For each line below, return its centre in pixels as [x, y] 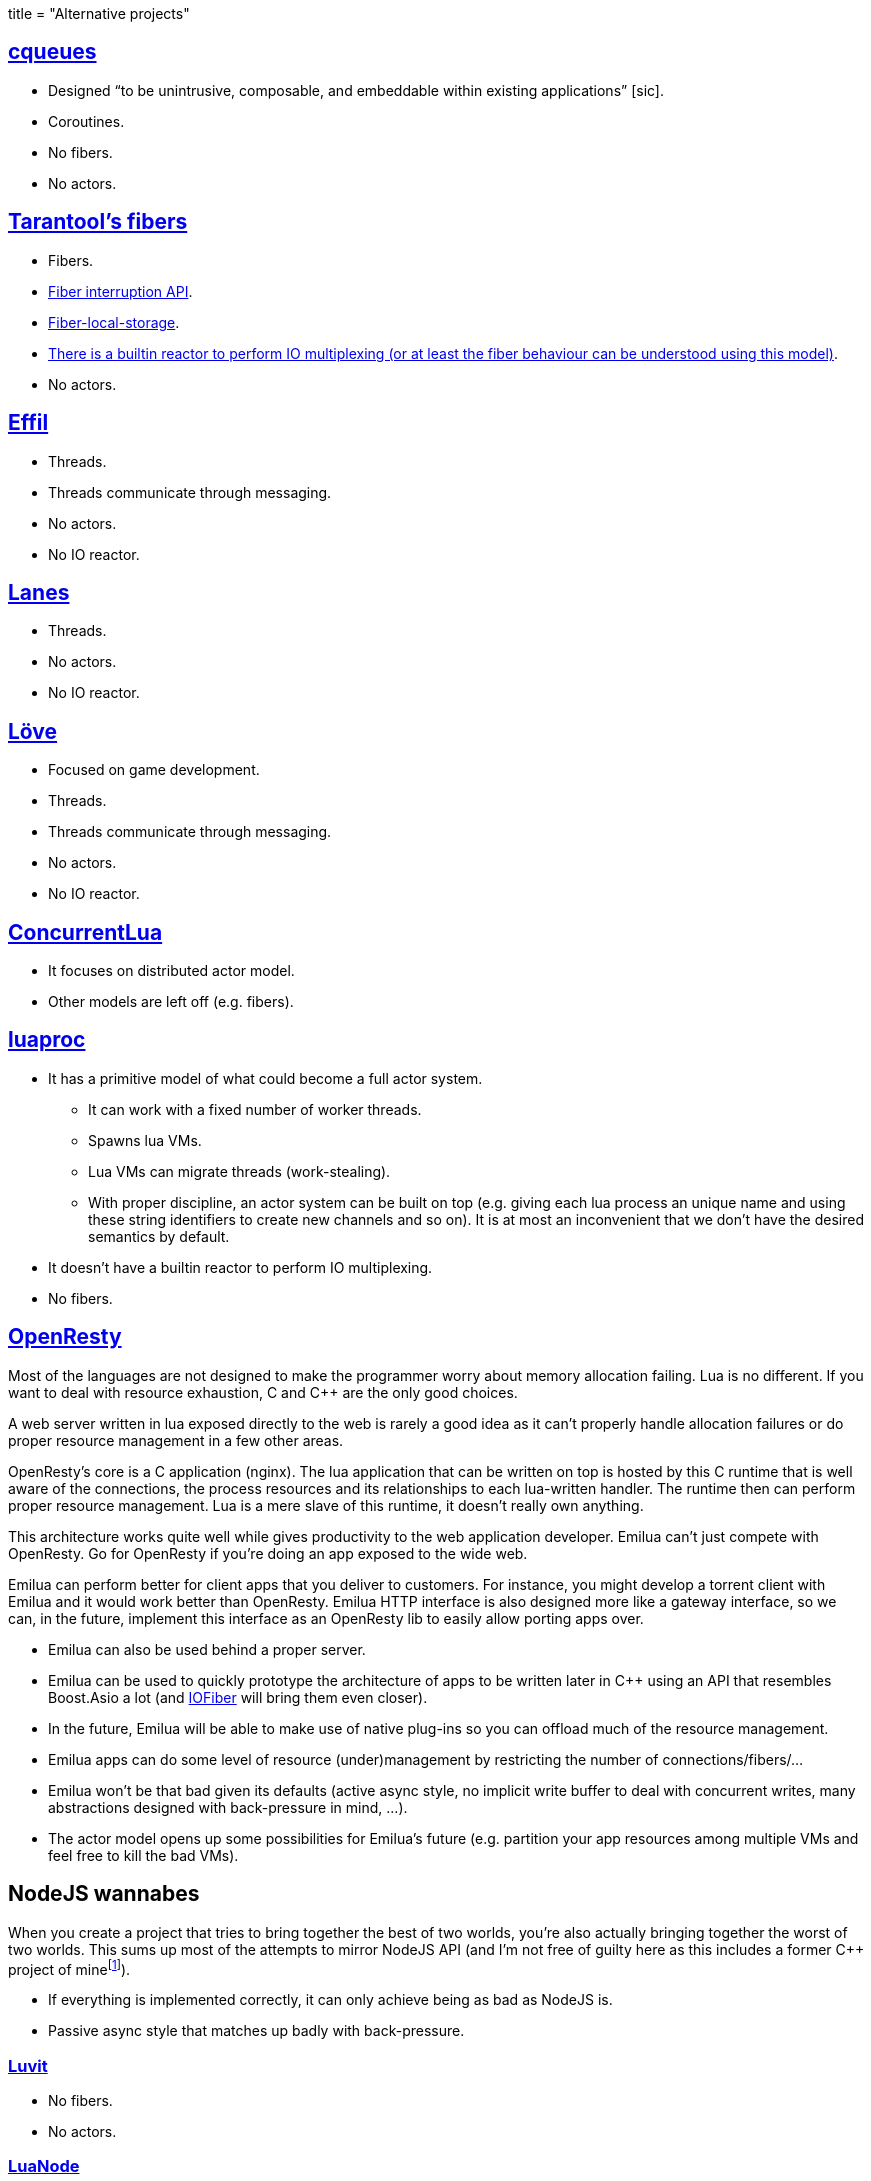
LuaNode [44, 2166]
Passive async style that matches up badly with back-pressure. [256, 2031]
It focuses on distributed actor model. [171, 971]
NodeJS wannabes [104, 1894]
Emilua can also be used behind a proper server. [207, 1649]
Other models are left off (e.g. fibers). [171, 1002]
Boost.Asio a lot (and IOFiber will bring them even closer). [238, 1697]
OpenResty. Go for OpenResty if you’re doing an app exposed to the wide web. [268, 1553]
